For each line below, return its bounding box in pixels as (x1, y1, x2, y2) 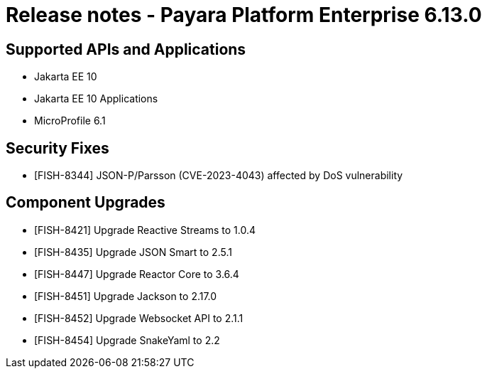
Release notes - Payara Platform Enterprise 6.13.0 (6, 3, 482, 27)
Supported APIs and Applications (6, 40, 246, 58)
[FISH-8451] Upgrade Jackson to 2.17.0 (34, 289, 217, 302)
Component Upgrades (6, 193, 165, 212)
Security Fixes (6, 139, 109, 157)
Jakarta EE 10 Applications (34, 92, 158, 105)
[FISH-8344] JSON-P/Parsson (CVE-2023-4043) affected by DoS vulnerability (34, 169, 403, 182)
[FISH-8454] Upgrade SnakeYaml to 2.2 (34, 333, 220, 346)
